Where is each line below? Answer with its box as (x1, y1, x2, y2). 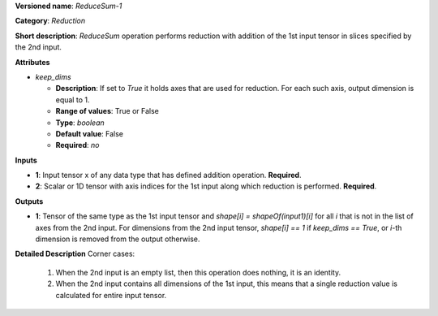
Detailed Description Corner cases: (15, 249, 135, 259)
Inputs (15, 155, 38, 165)
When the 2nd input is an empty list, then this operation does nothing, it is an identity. (55, 267, 341, 277)
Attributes (15, 57, 50, 67)
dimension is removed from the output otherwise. (35, 234, 200, 244)
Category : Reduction (15, 16, 85, 26)
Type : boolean (55, 118, 105, 128)
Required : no (55, 141, 100, 150)
